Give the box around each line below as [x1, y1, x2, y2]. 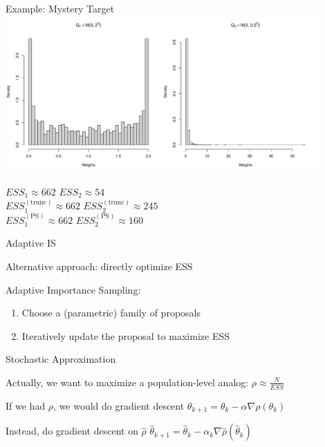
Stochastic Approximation [6, 352, 116, 366]
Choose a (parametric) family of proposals [21, 305, 201, 320]
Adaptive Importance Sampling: [6, 282, 141, 296]
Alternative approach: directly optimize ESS [6, 258, 193, 273]
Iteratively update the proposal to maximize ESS [21, 328, 230, 343]
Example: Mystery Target [6, 1, 115, 15]
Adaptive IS [6, 236, 56, 250]
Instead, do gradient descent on [6, 424, 138, 438]
